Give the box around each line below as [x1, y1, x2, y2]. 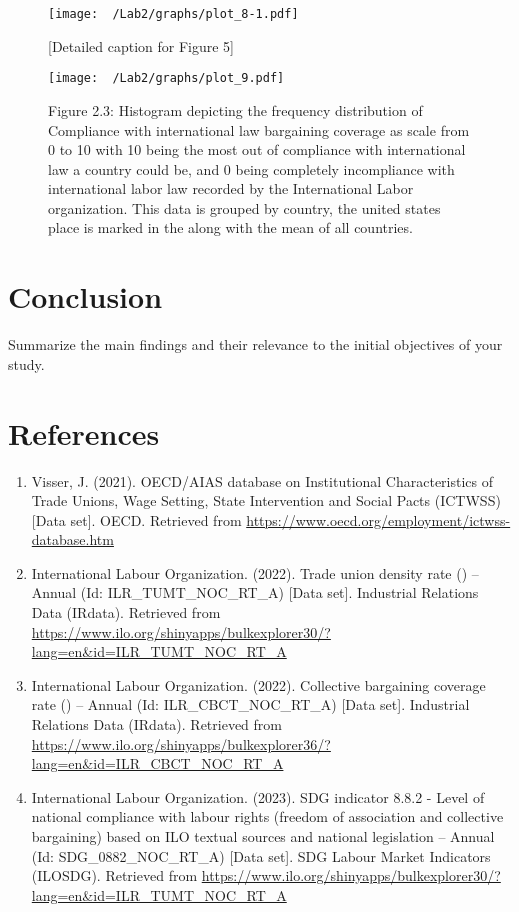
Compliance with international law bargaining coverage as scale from [48, 119, 470, 140]
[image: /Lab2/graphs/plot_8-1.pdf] [48, 7, 299, 21]
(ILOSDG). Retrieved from [31, 865, 198, 886]
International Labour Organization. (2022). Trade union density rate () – [31, 562, 479, 583]
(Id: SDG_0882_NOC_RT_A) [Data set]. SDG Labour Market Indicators [31, 845, 491, 866]
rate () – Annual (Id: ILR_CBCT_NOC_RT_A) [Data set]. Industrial [31, 694, 470, 715]
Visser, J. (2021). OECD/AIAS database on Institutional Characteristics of [31, 470, 494, 491]
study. [8, 353, 45, 374]
